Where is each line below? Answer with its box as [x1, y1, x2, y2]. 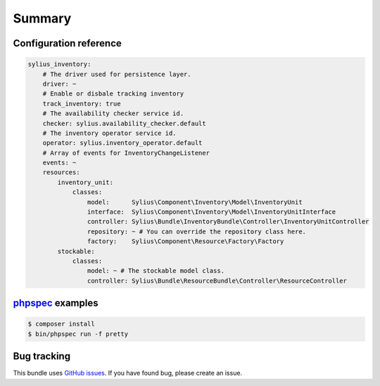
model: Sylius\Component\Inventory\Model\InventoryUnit [87, 198, 303, 206]
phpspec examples [13, 297, 99, 309]
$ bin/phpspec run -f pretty [27, 330, 129, 337]
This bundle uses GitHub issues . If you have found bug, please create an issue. [13, 369, 243, 378]
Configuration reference [13, 37, 122, 49]
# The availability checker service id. [42, 110, 184, 117]
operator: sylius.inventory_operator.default [42, 139, 203, 147]
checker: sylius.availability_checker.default [42, 120, 207, 127]
